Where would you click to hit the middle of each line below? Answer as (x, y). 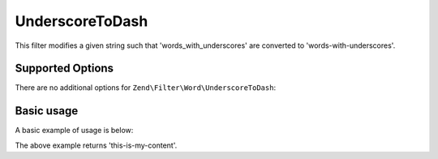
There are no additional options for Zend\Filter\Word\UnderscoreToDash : (145, 88)
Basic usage (47, 111)
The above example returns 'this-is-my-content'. (96, 145)
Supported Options (64, 69)
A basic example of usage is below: (74, 131)
